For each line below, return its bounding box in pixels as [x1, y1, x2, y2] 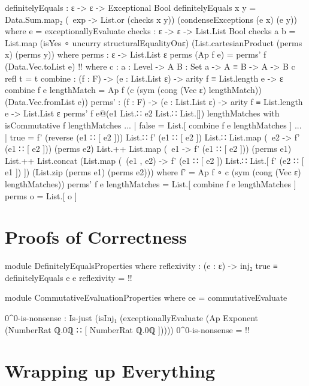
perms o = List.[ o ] [5, 189, 77, 202]
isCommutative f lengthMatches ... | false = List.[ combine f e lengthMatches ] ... [5, 118, 302, 131]
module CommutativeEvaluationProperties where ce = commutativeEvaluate [5, 291, 287, 304]
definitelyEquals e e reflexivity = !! [5, 271, 132, 283]
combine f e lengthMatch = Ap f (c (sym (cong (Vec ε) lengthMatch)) [5, 83, 262, 96]
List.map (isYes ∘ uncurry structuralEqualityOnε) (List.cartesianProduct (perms [5, 36, 302, 49]
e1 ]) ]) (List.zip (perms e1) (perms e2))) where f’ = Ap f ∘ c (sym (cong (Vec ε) [5, 166, 301, 178]
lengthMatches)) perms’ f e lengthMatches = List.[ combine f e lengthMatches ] [5, 177, 296, 190]
